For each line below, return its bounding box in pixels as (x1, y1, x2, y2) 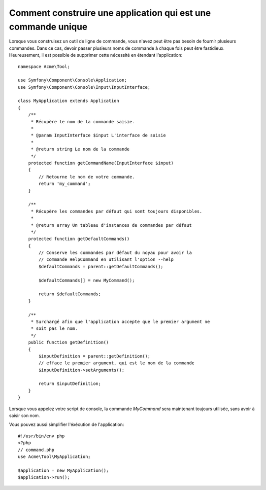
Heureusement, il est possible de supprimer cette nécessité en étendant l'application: (9, 52, 183, 58)
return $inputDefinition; (38, 381, 101, 386)
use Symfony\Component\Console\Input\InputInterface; (18, 84, 150, 90)
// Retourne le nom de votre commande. (38, 174, 135, 179)
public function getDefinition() (28, 340, 109, 345)
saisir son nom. (9, 413, 40, 419)
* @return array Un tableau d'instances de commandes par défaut (31, 222, 192, 228)
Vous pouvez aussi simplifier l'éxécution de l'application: (9, 421, 124, 427)
